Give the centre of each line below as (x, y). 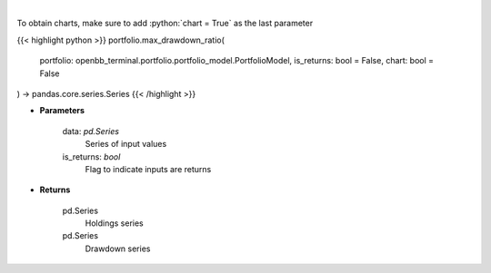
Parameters (62, 111)
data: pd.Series (91, 131)
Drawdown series (118, 249)
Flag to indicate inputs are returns (148, 169)
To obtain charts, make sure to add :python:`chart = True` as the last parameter (165, 24)
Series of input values (126, 144)
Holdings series (115, 223)
